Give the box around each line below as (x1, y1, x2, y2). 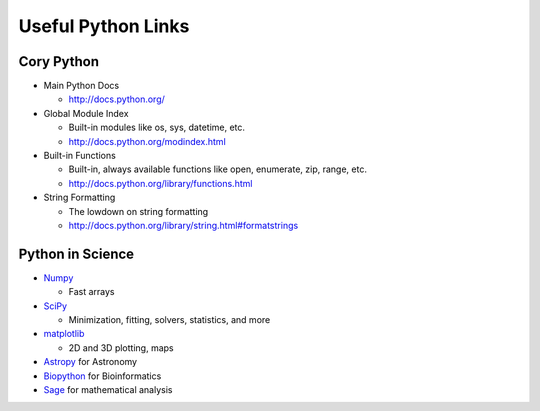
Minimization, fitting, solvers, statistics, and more (68, 314, 271, 326)
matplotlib (43, 328, 85, 340)
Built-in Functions (43, 150, 117, 162)
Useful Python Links (18, 15, 190, 37)
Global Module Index (43, 107, 129, 119)
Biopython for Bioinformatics (43, 370, 162, 382)
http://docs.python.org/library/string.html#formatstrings (68, 219, 299, 231)
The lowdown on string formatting (68, 205, 209, 217)
